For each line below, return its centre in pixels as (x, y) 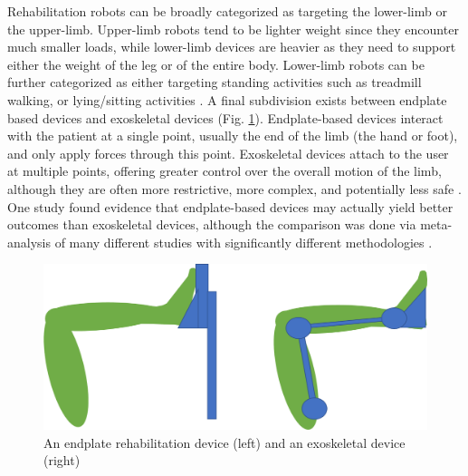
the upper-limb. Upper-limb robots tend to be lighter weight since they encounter (233, 29)
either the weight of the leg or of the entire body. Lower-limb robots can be (216, 64)
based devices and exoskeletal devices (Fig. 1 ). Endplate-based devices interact (225, 117)
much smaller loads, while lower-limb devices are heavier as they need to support (232, 47)
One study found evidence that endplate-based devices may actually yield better (230, 206)
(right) (62, 460)
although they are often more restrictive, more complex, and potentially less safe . (234, 188)
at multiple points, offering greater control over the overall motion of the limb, (224, 171)
